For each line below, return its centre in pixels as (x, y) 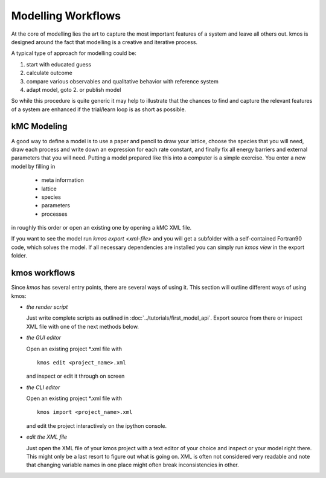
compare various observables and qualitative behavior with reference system (122, 81)
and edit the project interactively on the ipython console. (97, 425)
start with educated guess (59, 64)
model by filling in (33, 166)
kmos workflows (43, 273)
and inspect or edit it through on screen (75, 376)
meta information (62, 180)
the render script (47, 307)
